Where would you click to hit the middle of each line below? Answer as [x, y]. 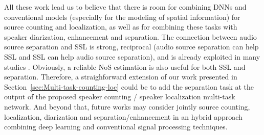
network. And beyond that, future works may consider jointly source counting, [127, 106]
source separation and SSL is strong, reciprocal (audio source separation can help [131, 47]
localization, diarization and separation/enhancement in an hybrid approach [123, 116]
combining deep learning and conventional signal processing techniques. [116, 127]
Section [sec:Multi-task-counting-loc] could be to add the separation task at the [129, 86]
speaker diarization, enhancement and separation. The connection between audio [130, 36]
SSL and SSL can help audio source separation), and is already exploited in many [132, 56]
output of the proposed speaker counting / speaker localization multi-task [120, 97]
